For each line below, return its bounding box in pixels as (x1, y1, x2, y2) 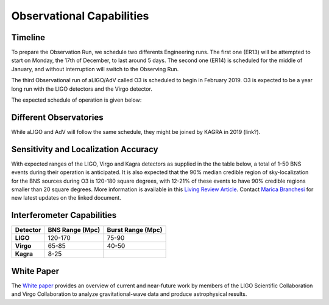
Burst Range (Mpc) (107, 226, 163, 234)
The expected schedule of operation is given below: (11, 96, 142, 103)
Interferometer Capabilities (11, 210, 117, 220)
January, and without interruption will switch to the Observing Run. (11, 65, 179, 72)
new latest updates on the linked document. (11, 194, 121, 202)
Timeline (11, 32, 46, 43)
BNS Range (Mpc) (48, 226, 101, 234)
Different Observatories (11, 112, 104, 122)
